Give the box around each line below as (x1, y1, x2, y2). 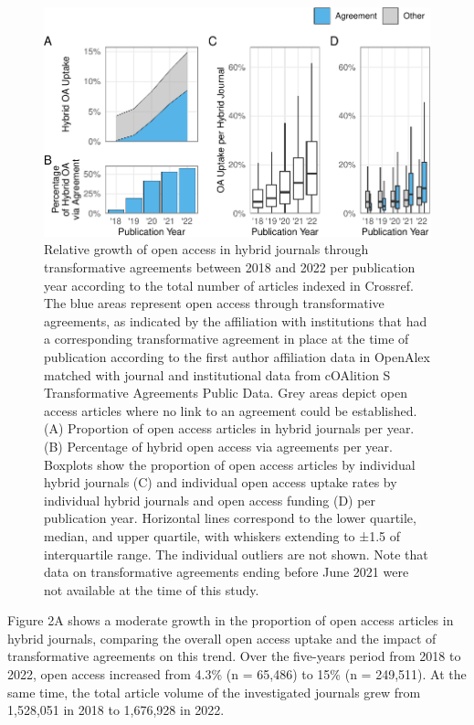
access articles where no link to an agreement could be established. (44, 400, 417, 420)
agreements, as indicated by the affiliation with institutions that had (44, 311, 427, 330)
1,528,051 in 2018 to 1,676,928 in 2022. (7, 700, 225, 720)
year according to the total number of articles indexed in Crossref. (44, 275, 414, 294)
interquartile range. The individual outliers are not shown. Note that (44, 544, 428, 563)
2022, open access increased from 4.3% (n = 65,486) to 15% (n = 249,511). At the (7, 665, 467, 684)
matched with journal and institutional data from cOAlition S (44, 365, 391, 384)
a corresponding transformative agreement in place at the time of (44, 329, 409, 348)
